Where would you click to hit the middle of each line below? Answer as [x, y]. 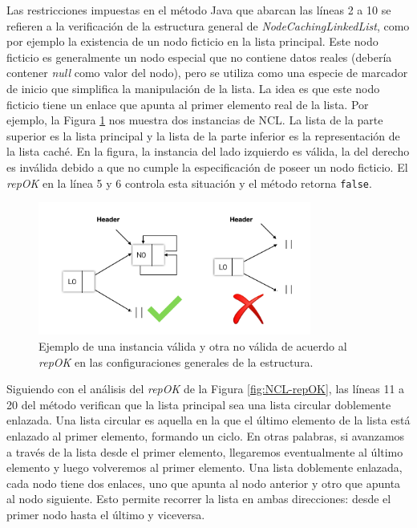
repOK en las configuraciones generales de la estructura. [176, 361]
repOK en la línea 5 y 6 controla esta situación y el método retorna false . [189, 183]
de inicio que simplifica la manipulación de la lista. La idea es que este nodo [193, 88]
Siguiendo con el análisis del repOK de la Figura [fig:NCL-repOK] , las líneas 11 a [206, 389]
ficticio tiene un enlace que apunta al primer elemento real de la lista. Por [188, 104]
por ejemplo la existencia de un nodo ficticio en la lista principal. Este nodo [192, 41]
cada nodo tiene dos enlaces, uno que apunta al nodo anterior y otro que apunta [204, 483]
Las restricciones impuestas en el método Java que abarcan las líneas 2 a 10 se [199, 10]
